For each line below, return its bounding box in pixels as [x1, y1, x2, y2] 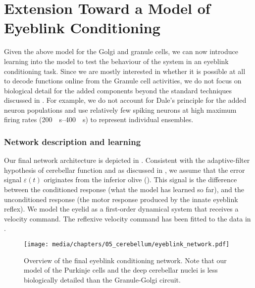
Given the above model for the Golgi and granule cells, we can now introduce [4, 46, 238, 57]
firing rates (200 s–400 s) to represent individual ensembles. [4, 114, 194, 125]
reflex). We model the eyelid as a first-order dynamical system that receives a [4, 204, 239, 214]
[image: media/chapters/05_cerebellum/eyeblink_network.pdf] [24, 241, 230, 248]
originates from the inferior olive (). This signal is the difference [44, 174, 237, 185]
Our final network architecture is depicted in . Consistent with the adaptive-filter [4, 155, 250, 165]
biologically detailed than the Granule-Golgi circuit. [24, 274, 181, 285]
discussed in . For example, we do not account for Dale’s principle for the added [4, 95, 247, 105]
